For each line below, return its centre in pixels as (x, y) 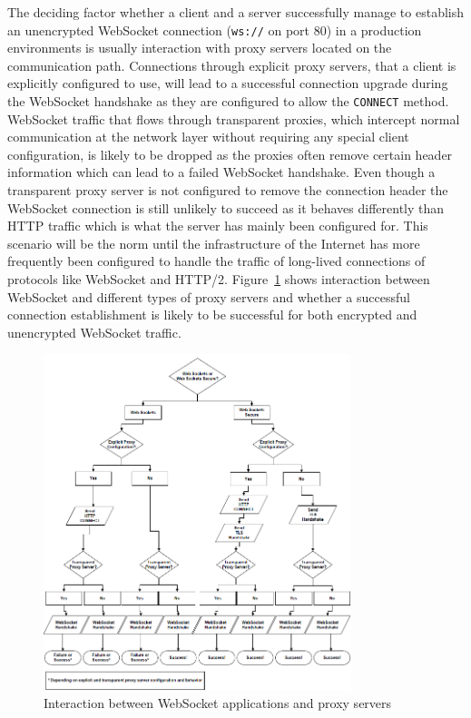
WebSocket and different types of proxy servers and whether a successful (209, 296)
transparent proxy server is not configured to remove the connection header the (228, 190)
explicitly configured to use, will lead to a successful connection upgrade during (228, 83)
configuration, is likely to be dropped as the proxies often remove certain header (230, 154)
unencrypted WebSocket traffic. (94, 332)
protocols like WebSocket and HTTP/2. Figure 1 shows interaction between (219, 279)
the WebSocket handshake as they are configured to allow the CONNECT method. (228, 101)
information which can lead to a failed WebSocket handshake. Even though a (221, 172)
